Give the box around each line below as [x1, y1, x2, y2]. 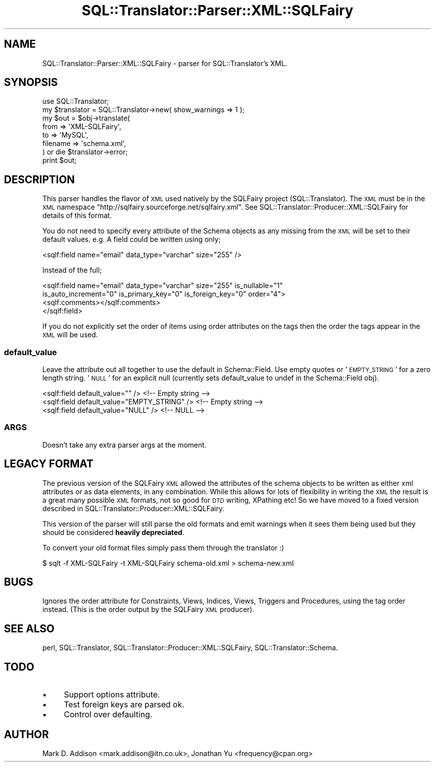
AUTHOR [4, 728, 49, 741]
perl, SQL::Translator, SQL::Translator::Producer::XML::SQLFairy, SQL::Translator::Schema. [42, 643, 338, 652]
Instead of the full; [42, 266, 102, 275]
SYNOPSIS [4, 76, 58, 89]
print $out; [42, 156, 77, 165]
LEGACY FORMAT [4, 458, 94, 470]
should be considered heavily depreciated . [42, 528, 185, 536]
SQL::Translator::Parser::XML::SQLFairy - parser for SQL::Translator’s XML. [42, 59, 288, 68]
